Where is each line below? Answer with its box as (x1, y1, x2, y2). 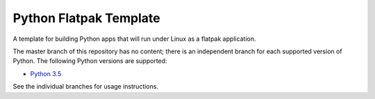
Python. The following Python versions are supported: (12, 57, 167, 65)
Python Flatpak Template (12, 10, 160, 26)
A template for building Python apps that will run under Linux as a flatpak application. (12, 35, 256, 43)
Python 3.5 (30, 69, 62, 78)
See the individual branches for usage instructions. (12, 82, 159, 91)
